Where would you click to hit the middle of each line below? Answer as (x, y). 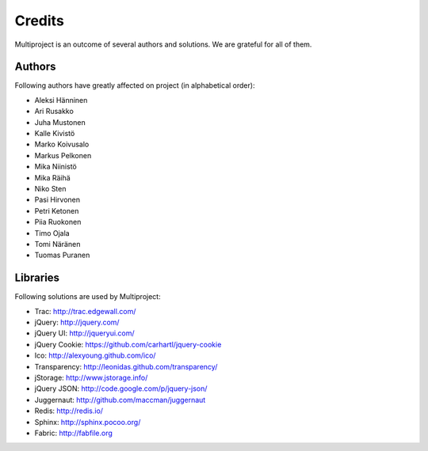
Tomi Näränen (57, 244)
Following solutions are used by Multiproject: (88, 297)
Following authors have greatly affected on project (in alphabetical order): (135, 85)
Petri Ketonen (57, 210)
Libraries (37, 278)
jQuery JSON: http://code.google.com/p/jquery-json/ (121, 388)
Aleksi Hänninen (61, 100)
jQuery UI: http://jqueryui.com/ (84, 333)
